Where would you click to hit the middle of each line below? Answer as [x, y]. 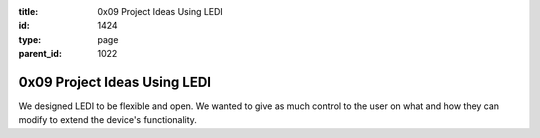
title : [28, 11]
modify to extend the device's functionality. [107, 120]
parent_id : [40, 54]
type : [30, 39]
